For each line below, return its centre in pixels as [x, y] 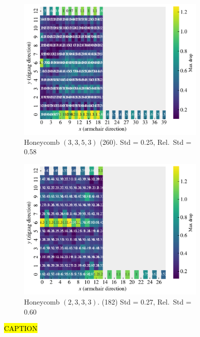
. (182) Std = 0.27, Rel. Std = [144, 301]
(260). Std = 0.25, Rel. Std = [145, 142]
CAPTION [21, 328]
